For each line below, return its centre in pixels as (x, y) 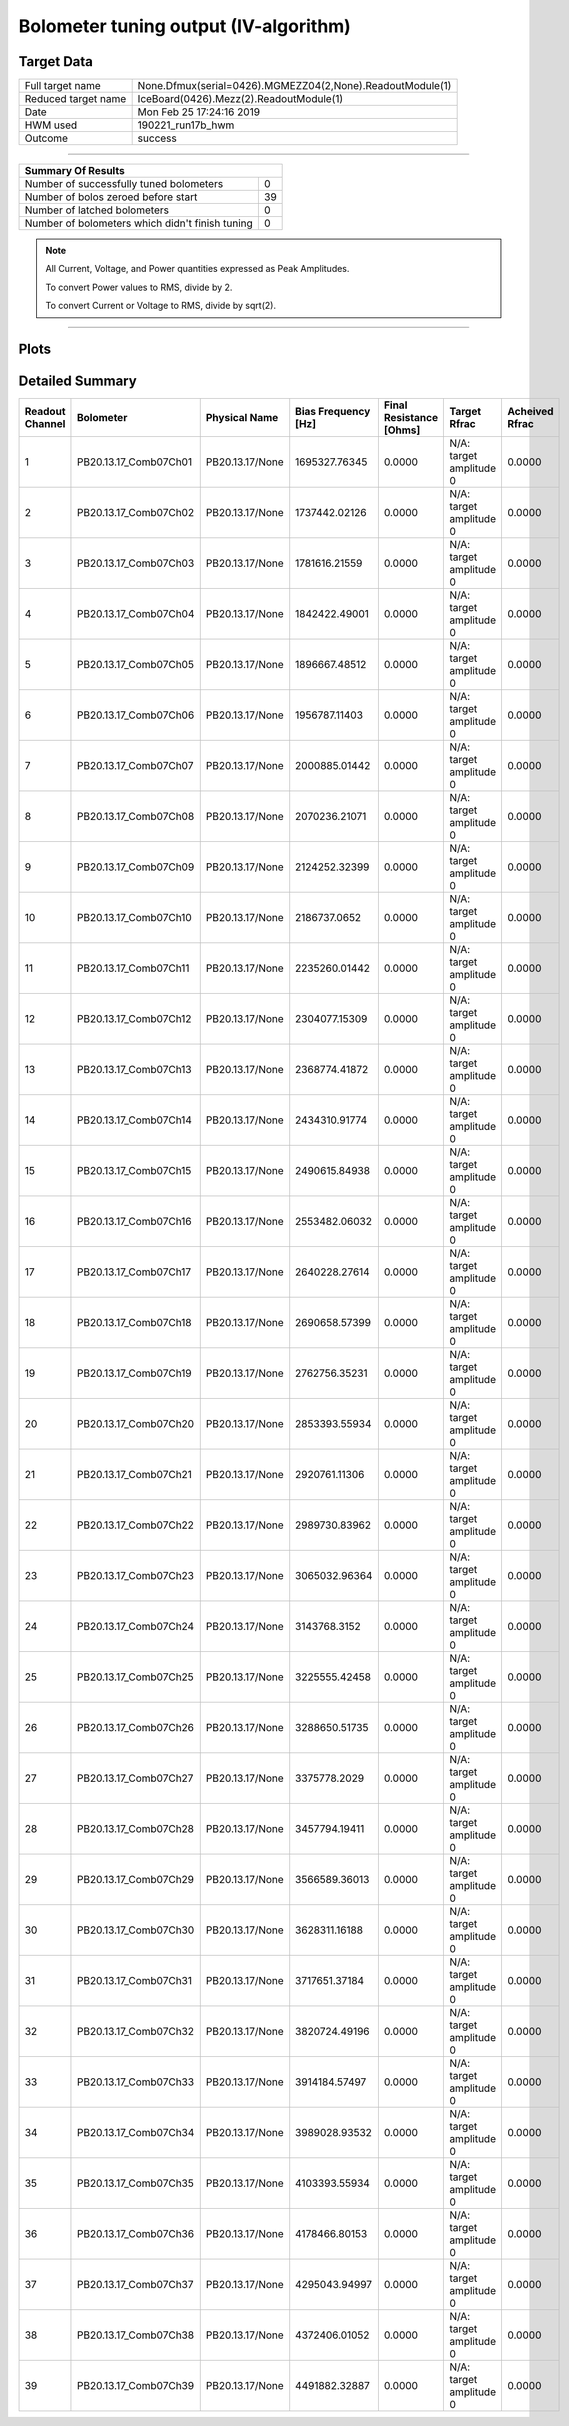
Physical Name (242, 418)
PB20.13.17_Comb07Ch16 (134, 1222)
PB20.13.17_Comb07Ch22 (135, 1525)
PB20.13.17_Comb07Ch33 (135, 2082)
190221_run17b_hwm (186, 125)
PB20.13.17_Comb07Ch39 (135, 2386)
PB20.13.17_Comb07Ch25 (135, 1677)
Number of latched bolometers (97, 210)
